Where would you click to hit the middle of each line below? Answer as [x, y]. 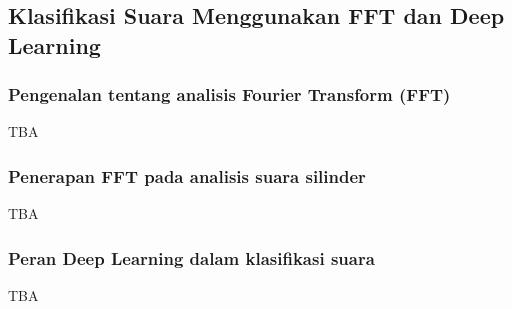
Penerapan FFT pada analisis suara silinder [187, 175]
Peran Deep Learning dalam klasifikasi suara [191, 257]
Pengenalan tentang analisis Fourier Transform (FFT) [229, 94]
